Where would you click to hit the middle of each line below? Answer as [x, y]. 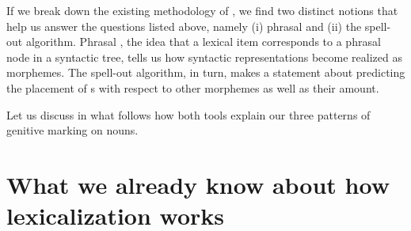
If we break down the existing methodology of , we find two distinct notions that [202, 10]
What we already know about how [198, 184]
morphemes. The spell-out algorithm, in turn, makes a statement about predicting [206, 72]
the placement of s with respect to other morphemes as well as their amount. [193, 87]
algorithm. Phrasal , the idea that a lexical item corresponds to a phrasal [203, 42]
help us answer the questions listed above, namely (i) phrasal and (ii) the [184, 26]
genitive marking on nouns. [72, 130]
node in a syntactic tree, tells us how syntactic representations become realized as [204, 57]
